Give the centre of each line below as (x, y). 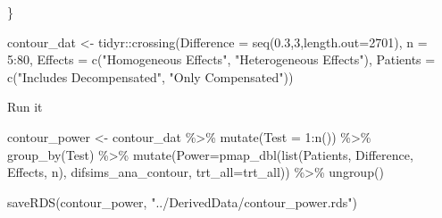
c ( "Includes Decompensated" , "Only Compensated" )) (150, 76)
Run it (25, 107)
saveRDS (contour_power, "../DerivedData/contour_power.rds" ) (183, 201)
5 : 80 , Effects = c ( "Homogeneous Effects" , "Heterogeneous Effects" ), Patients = (221, 59)
